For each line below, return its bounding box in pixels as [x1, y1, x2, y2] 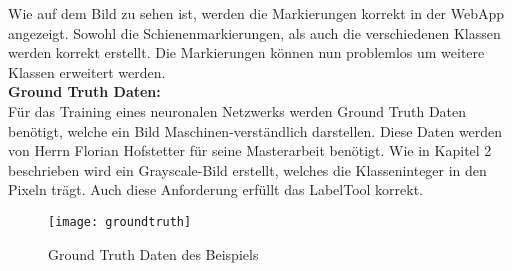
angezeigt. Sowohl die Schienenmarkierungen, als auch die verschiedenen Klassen [8, 22, 501, 43]
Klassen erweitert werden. [8, 61, 166, 82]
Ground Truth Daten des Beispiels [48, 243, 259, 264]
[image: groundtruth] [48, 214, 192, 229]
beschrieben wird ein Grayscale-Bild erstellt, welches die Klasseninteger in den [8, 159, 487, 180]
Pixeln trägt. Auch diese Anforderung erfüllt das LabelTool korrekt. [8, 179, 424, 200]
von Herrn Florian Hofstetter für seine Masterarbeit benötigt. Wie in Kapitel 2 [8, 140, 492, 161]
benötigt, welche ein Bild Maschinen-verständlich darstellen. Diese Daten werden [8, 120, 503, 141]
